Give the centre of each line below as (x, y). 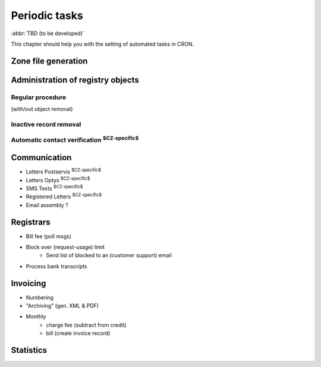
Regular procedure (39, 97)
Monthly (36, 317)
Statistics (29, 350)
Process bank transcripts (56, 266)
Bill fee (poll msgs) (48, 236)
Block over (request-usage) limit (65, 247)
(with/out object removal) (42, 109)
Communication (41, 158)
